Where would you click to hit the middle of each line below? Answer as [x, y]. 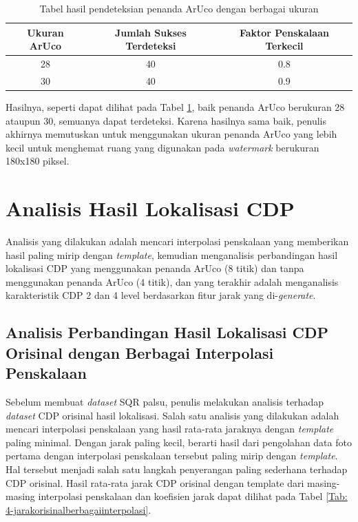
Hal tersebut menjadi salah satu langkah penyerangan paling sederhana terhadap [177, 469]
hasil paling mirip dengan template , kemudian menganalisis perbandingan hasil [172, 254]
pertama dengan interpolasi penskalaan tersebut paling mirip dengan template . [172, 456]
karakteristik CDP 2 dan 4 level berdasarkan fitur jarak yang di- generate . [161, 295]
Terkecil [284, 46]
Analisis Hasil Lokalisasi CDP [150, 208]
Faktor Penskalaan [284, 32]
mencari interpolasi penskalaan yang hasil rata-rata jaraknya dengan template [170, 429]
